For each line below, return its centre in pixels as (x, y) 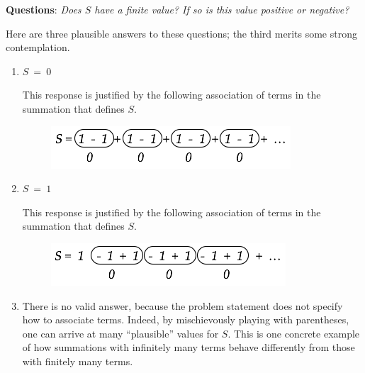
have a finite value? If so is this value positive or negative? (222, 9)
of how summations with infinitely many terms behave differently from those (189, 347)
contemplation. (38, 47)
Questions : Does (44, 9)
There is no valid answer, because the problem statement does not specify (182, 305)
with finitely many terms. (78, 361)
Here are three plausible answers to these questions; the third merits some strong (181, 33)
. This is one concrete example (294, 333)
